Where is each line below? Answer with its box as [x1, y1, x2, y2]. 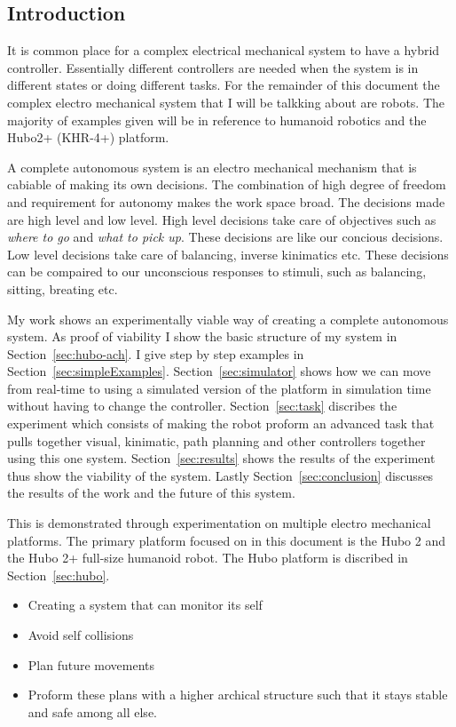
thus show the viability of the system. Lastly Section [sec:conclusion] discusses [7, 466, 434, 484]
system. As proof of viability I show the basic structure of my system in [7, 327, 397, 346]
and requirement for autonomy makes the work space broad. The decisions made [7, 192, 445, 211]
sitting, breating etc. [7, 279, 118, 298]
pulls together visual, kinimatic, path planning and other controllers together [7, 431, 426, 450]
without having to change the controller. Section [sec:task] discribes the [7, 396, 397, 415]
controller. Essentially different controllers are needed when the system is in [7, 58, 419, 76]
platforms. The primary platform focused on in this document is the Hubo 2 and [7, 531, 446, 549]
